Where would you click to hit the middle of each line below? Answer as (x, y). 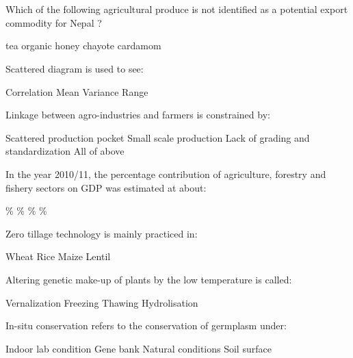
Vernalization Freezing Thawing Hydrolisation (102, 302)
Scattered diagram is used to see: (75, 68)
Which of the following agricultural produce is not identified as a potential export (177, 9)
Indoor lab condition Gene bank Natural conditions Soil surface (139, 348)
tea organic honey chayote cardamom (83, 46)
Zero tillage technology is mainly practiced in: (102, 233)
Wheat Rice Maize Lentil (58, 256)
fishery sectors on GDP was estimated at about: (106, 187)
